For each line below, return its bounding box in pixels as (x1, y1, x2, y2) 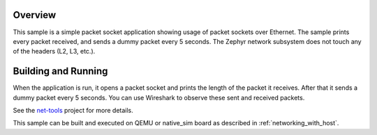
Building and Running (13, 65, 108, 77)
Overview (13, 9, 57, 21)
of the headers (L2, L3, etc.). (13, 47, 96, 56)
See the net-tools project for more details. (13, 106, 134, 114)
